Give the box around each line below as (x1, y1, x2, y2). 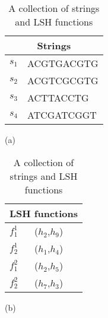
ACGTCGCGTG (27, 74, 99, 87)
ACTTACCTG (27, 91, 89, 104)
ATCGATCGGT (27, 108, 97, 122)
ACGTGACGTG (27, 56, 99, 70)
